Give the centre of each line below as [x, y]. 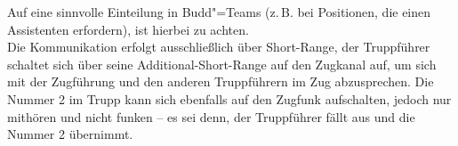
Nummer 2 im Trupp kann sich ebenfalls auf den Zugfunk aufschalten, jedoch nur [229, 98]
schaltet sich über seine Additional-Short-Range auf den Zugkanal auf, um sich [222, 64]
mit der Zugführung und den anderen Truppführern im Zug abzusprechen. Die [221, 81]
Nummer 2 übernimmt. [70, 134]
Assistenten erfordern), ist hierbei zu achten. [128, 29]
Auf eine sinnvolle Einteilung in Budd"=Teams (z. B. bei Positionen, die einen [219, 12]
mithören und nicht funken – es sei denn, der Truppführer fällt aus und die [211, 116]
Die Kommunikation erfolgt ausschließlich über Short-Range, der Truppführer [219, 47]
